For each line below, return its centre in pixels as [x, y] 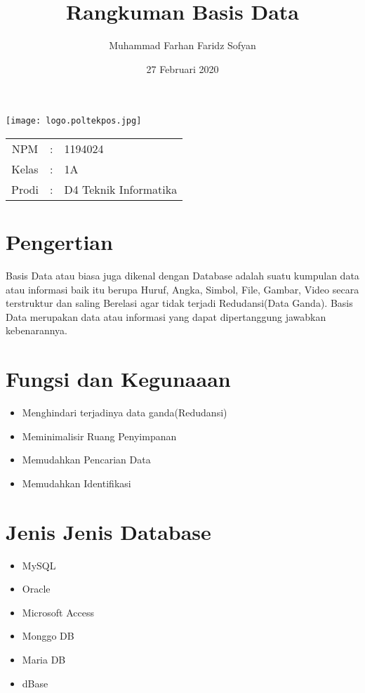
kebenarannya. [36, 330]
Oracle [36, 589]
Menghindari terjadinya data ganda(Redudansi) [125, 412]
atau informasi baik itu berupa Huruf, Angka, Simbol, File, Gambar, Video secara [182, 289]
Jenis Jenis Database [108, 531]
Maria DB [44, 660]
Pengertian [59, 242]
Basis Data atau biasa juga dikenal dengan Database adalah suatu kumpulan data [182, 276]
